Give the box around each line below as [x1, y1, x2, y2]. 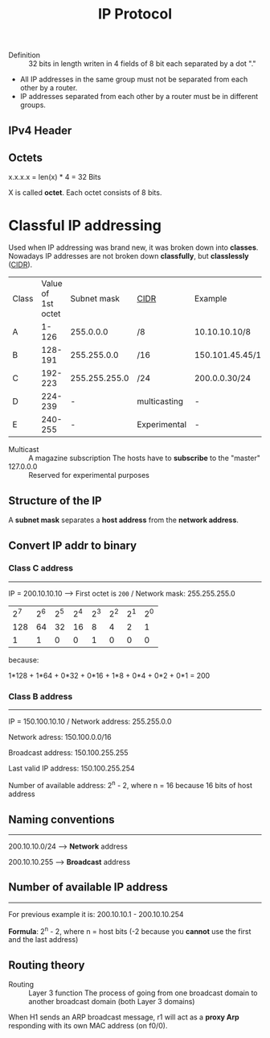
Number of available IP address [8, 880, 169, 895]
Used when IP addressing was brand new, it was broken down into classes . [8, 243, 259, 252]
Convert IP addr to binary [8, 538, 137, 552]
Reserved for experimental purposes [28, 471, 150, 480]
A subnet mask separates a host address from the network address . [8, 515, 239, 525]
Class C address [8, 563, 74, 574]
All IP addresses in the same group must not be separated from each [19, 74, 248, 85]
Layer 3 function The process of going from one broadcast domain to [28, 988, 258, 998]
